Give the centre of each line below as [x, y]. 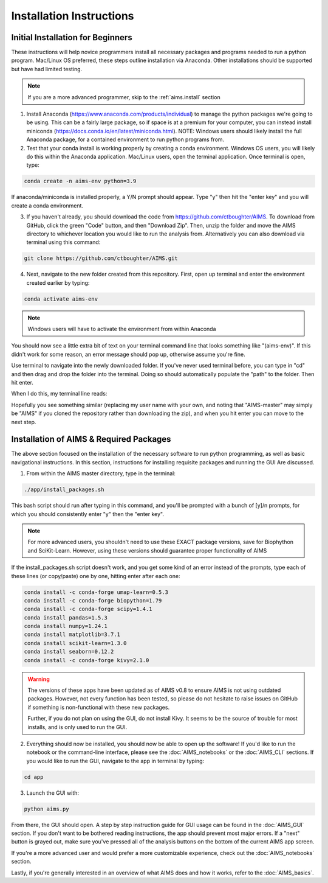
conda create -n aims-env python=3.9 [80, 181]
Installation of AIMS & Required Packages [91, 439]
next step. [24, 422]
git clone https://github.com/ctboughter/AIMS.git [101, 258]
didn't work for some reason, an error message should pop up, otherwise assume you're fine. [128, 354]
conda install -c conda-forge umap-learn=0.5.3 [96, 592]
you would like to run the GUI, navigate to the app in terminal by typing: [115, 761]
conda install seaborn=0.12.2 [69, 652]
